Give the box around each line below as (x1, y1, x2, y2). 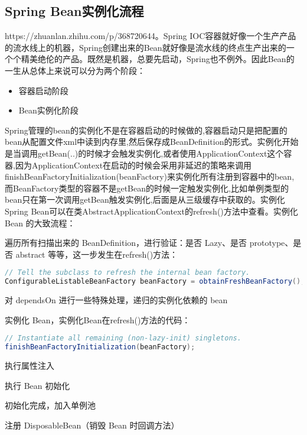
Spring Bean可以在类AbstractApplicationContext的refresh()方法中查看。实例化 (5, 204, 298, 217)
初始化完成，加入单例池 (5, 399, 96, 411)
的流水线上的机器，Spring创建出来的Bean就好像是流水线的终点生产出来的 (5, 41, 286, 53)
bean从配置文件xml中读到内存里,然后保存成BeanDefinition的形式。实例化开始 (5, 135, 299, 148)
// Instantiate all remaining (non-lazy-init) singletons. (5, 334, 241, 343)
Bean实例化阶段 (18, 104, 79, 116)
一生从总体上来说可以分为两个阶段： (5, 64, 145, 76)
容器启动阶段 (18, 84, 68, 96)
